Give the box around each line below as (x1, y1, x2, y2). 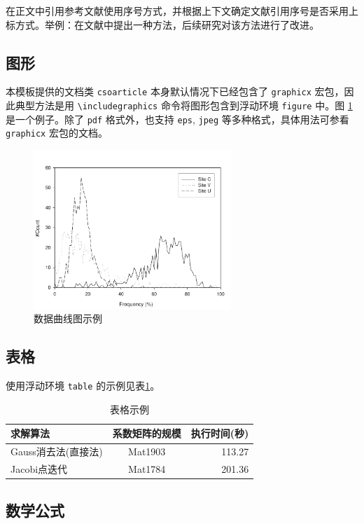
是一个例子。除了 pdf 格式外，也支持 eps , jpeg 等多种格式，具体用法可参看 (6, 111, 349, 126)
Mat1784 (128, 462, 166, 476)
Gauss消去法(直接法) (10, 444, 103, 459)
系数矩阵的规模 (112, 426, 181, 441)
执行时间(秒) (190, 426, 249, 441)
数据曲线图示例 (34, 311, 102, 326)
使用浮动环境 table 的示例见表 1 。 (6, 378, 160, 393)
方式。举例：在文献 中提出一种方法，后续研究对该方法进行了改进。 (15, 17, 319, 32)
